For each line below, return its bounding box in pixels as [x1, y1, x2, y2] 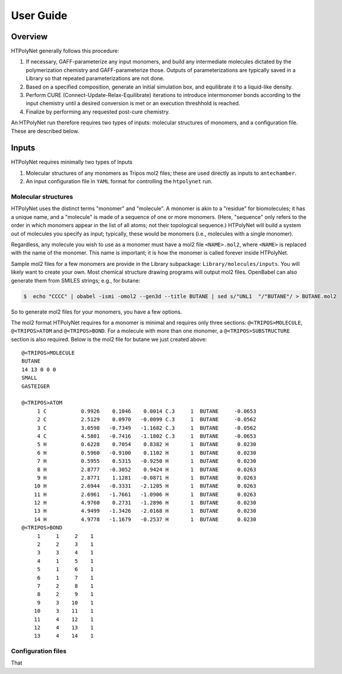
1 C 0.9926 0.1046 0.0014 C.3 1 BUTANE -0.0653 [37, 407, 256, 415]
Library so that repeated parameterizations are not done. [26, 75, 165, 82]
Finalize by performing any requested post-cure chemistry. [26, 108, 170, 115]
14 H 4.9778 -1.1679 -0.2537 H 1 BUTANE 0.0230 [33, 516, 256, 523]
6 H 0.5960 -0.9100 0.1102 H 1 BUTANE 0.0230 [37, 449, 256, 456]
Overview [11, 32, 48, 42]
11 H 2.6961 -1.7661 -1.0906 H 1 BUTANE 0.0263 [33, 491, 256, 498]
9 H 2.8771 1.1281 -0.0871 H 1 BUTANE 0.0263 [37, 474, 256, 481]
